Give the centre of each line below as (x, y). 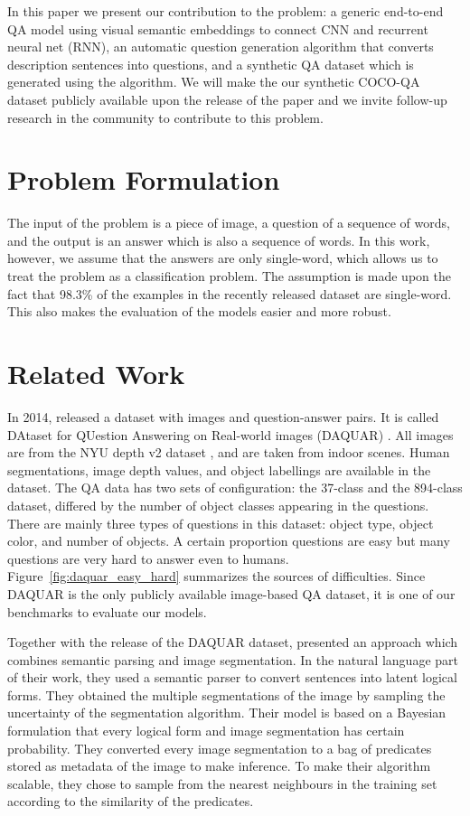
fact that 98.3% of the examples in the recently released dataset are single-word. (230, 293)
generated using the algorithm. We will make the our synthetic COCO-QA (214, 82)
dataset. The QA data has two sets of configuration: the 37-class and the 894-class (235, 488)
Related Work (96, 374)
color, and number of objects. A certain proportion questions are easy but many (229, 541)
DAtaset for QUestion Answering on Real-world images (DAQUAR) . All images (230, 434)
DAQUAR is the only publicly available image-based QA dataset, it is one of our (231, 593)
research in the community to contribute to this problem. (165, 117)
